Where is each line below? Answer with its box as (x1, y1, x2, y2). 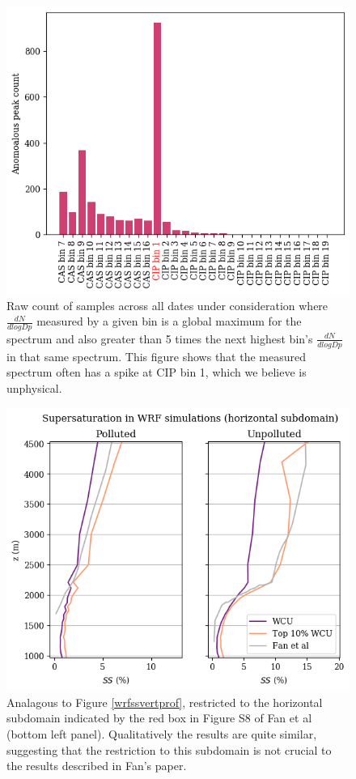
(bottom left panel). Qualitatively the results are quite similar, (6, 725, 317, 742)
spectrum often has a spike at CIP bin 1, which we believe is (6, 364, 307, 381)
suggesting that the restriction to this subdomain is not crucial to (6, 741, 332, 758)
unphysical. (6, 379, 62, 396)
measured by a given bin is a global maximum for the (36, 313, 302, 330)
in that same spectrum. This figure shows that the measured (6, 347, 306, 364)
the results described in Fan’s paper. (6, 757, 187, 774)
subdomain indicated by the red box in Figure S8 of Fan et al (6, 709, 312, 726)
